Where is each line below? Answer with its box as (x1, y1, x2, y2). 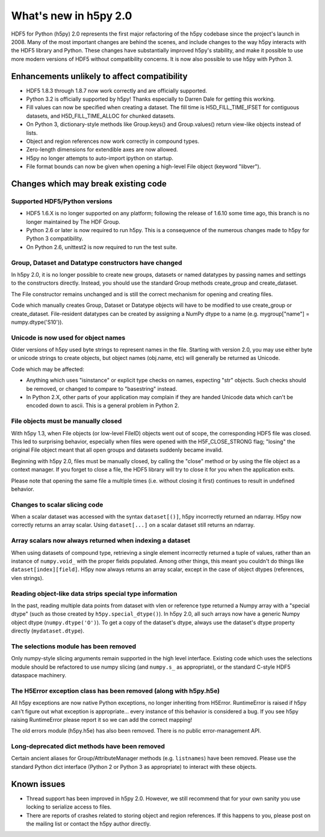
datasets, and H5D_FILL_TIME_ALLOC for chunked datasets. (26, 112, 176, 119)
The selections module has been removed (11, 642, 137, 651)
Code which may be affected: (11, 365, 84, 373)
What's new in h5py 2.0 (11, 9, 132, 22)
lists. (26, 129, 39, 136)
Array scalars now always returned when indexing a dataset (11, 537, 191, 545)
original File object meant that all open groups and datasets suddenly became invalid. (11, 446, 223, 453)
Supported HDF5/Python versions (11, 197, 113, 205)
